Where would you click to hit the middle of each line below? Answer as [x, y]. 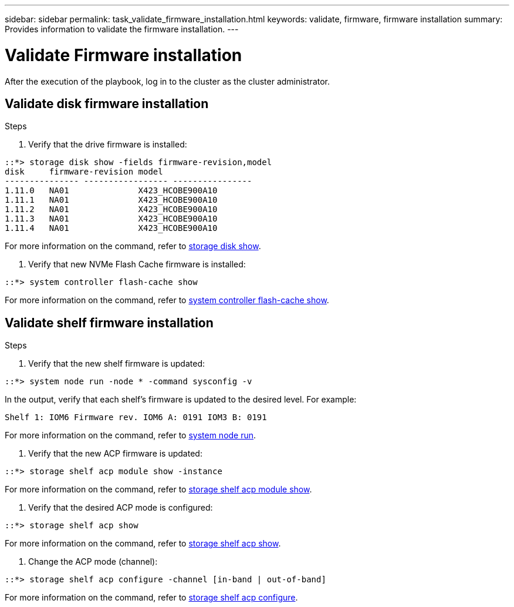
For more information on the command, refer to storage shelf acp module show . [158, 489]
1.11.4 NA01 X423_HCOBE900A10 [111, 228]
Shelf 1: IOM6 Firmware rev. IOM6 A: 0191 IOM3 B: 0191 [136, 417]
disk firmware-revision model [84, 172]
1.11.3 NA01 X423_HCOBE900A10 [111, 219]
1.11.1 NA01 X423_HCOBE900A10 [111, 200]
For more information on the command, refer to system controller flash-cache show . [167, 300]
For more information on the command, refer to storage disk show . [133, 246]
